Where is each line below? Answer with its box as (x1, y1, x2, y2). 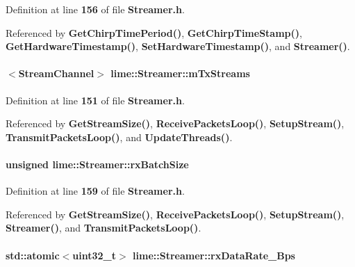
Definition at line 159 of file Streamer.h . (6, 184, 185, 198)
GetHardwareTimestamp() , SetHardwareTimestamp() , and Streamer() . (6, 39, 350, 54)
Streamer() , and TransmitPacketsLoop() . (6, 220, 201, 235)
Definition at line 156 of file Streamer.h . (6, 2, 185, 16)
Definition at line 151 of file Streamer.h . (6, 92, 185, 107)
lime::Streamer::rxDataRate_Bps (133, 248, 295, 262)
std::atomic (6, 248, 60, 262)
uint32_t (72, 248, 117, 262)
